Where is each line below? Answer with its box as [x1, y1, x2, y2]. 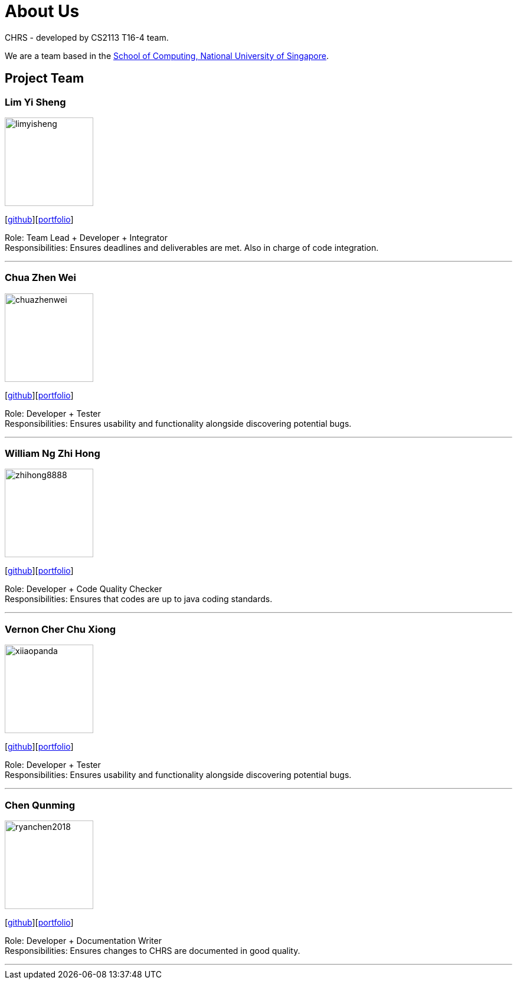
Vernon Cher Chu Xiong [5, 623, 116, 635]
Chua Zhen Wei [5, 272, 77, 284]
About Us [5, 1, 80, 21]
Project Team [5, 71, 84, 86]
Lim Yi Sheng [5, 96, 66, 108]
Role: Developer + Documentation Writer [5, 935, 162, 946]
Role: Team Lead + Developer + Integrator [5, 232, 168, 243]
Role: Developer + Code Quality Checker [5, 584, 162, 594]
